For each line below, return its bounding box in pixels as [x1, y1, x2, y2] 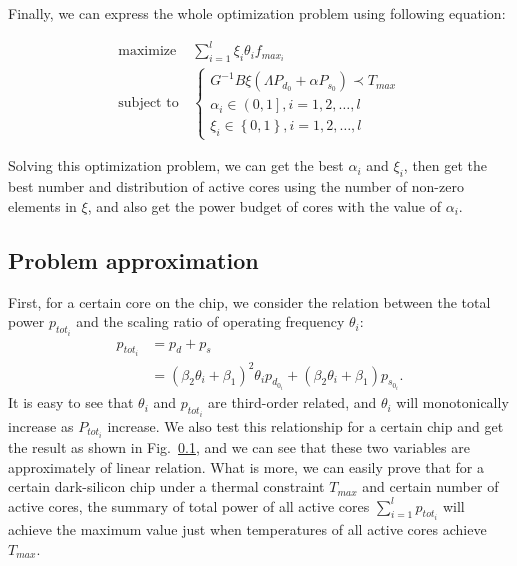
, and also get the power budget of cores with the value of [87, 195, 442, 216]
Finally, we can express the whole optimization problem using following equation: [8, 3, 506, 23]
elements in [8, 195, 77, 216]
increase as [8, 415, 74, 436]
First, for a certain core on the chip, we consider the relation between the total [8, 291, 491, 312]
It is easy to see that [8, 392, 134, 413]
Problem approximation [8, 244, 259, 275]
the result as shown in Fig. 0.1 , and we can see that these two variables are [8, 436, 470, 457]
